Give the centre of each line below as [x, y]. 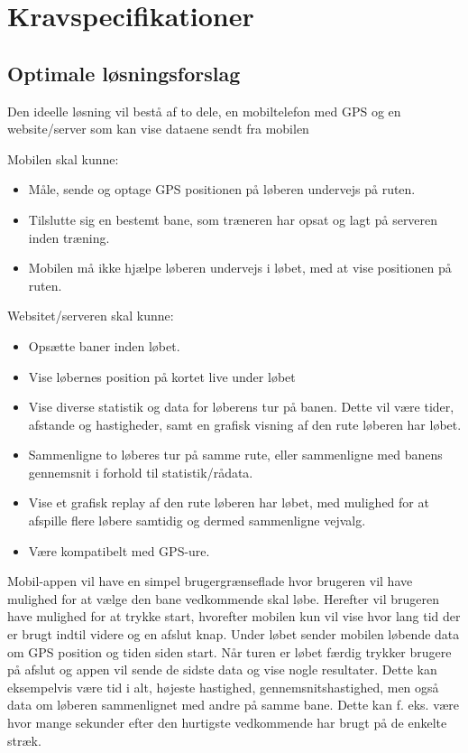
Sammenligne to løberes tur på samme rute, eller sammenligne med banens [235, 455]
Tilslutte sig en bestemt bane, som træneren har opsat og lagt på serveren [233, 219]
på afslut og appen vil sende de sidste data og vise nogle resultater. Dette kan [222, 669]
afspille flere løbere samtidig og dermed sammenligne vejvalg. [197, 521]
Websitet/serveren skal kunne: [91, 316]
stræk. [24, 740]
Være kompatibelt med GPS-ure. [119, 550]
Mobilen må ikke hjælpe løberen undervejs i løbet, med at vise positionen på [240, 268]
